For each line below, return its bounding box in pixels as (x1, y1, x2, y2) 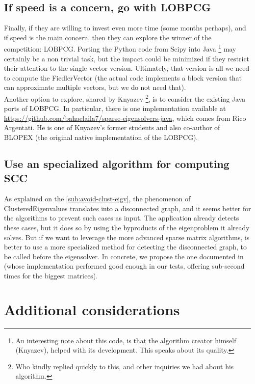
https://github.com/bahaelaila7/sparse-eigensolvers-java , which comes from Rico (4, 112, 246, 123)
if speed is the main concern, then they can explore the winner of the (4, 32, 211, 42)
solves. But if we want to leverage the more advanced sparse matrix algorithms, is (4, 232, 250, 242)
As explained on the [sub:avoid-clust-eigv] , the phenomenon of (4, 193, 191, 204)
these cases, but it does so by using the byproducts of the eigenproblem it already (4, 222, 250, 233)
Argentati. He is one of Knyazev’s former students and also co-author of (4, 122, 220, 133)
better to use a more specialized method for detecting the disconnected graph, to (4, 242, 247, 252)
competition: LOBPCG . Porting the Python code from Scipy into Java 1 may (4, 42, 236, 54)
